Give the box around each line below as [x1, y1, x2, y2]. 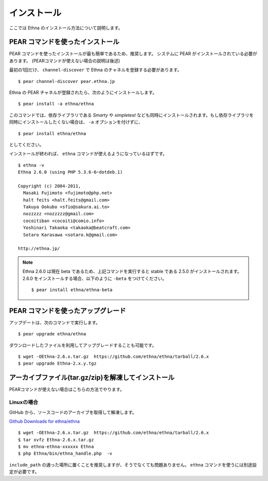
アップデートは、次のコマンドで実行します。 [9, 320, 100, 325]
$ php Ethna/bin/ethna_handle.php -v [18, 451, 113, 457]
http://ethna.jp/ [18, 246, 60, 251]
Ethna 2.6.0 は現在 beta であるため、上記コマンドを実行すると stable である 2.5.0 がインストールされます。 [22, 268, 242, 274]
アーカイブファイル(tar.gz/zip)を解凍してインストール [9, 373, 175, 382]
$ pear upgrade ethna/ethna [18, 331, 86, 337]
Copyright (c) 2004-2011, [18, 183, 81, 189]
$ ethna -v [18, 162, 45, 168]
